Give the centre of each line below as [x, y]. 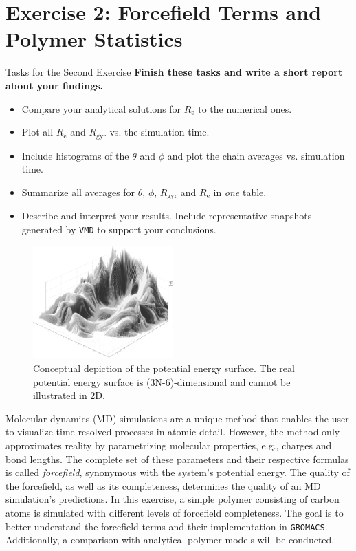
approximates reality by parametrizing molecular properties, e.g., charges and [169, 445]
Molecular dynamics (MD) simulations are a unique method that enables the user [177, 418]
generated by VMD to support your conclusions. [119, 229]
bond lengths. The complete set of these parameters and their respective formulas [177, 458]
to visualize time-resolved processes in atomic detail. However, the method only [173, 432]
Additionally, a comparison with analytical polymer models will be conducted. [170, 540]
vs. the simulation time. [159, 132]
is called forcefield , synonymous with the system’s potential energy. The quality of [178, 472]
